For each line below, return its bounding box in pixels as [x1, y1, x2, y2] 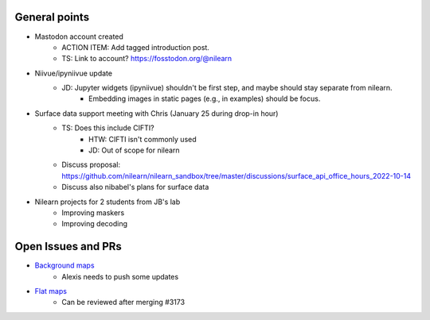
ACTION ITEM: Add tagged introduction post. [61, 42, 210, 52]
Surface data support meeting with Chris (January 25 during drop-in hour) [34, 108, 279, 118]
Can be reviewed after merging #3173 [61, 298, 186, 307]
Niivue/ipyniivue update [34, 68, 113, 78]
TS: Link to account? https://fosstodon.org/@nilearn [61, 54, 233, 64]
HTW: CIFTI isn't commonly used [88, 134, 197, 144]
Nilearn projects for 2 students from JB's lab [34, 197, 181, 206]
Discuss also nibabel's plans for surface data [61, 183, 209, 192]
